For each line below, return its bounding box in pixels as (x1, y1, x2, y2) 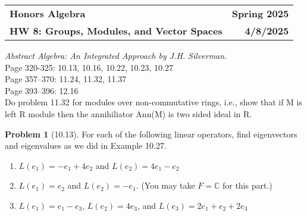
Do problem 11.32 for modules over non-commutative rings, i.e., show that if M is (5, 96, 302, 108)
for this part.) (222, 179, 272, 192)
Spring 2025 (231, 7, 289, 20)
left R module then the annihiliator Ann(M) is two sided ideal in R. (5, 107, 252, 120)
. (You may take (136, 179, 195, 192)
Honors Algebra (10, 7, 86, 20)
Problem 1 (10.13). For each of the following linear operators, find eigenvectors (5, 127, 297, 140)
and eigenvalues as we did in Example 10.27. (5, 139, 167, 152)
